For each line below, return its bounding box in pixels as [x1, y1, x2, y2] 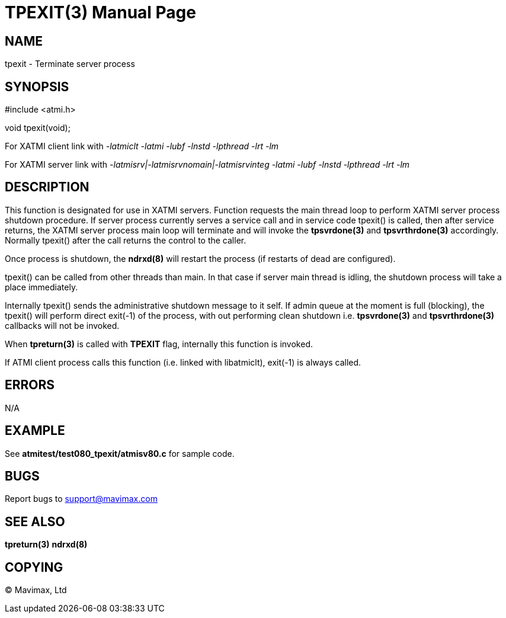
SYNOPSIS [5, 79, 69, 94]
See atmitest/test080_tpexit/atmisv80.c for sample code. [5, 448, 235, 459]
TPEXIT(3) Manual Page [5, 2, 196, 23]
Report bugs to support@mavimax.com [5, 494, 158, 504]
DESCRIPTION [5, 180, 89, 195]
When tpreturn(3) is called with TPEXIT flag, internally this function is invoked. [5, 338, 313, 349]
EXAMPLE [5, 423, 65, 438]
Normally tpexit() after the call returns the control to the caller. [5, 235, 246, 245]
